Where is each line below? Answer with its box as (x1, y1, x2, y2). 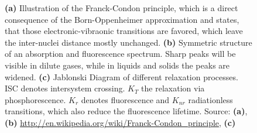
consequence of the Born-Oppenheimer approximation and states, (5, 13, 239, 25)
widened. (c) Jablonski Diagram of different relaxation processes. (5, 70, 238, 83)
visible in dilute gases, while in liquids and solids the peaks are (5, 59, 230, 71)
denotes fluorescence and (81, 93, 170, 105)
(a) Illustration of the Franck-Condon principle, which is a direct (5, 2, 238, 13)
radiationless (188, 93, 233, 105)
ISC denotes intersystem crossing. (5, 82, 125, 94)
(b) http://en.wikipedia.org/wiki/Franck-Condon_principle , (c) (5, 116, 236, 128)
